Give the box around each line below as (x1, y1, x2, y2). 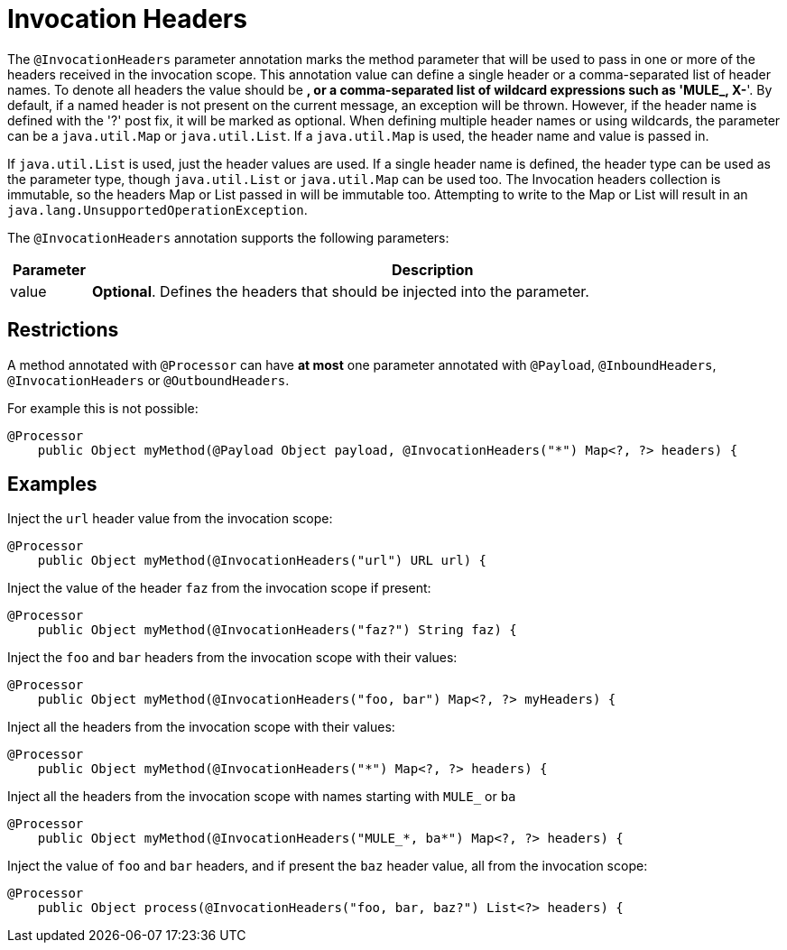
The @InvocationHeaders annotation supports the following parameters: (7, 229, 449, 245)
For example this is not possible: (7, 400, 199, 416)
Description (391, 260, 474, 279)
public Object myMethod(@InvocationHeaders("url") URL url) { (37, 553, 487, 568)
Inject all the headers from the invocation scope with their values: (7, 719, 395, 735)
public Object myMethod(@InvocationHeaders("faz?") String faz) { (37, 623, 517, 638)
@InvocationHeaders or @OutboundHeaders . (7, 372, 290, 388)
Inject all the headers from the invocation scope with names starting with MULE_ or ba (7, 789, 516, 805)
